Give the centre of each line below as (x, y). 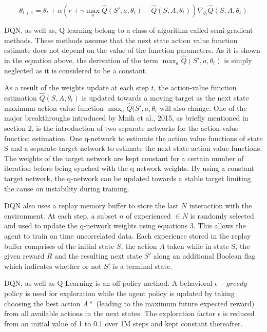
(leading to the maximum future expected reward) (175, 303)
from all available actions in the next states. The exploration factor (110, 313)
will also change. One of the (203, 108)
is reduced (239, 313)
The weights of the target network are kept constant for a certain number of (124, 158)
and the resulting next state (98, 256)
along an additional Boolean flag (204, 256)
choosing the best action (42, 303)
